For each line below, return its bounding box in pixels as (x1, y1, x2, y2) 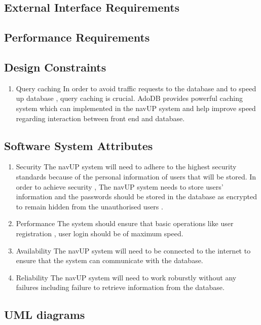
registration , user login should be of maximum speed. (16, 228, 183, 238)
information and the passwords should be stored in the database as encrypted (16, 191, 257, 202)
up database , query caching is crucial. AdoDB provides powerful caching (16, 93, 243, 103)
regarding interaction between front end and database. (16, 113, 185, 123)
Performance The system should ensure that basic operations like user (16, 218, 234, 229)
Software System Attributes (4, 137, 153, 153)
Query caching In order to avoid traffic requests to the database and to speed (16, 83, 256, 93)
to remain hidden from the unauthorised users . (16, 201, 163, 211)
